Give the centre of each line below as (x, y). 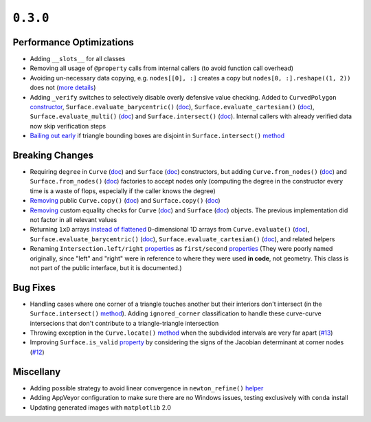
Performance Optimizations (73, 42)
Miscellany (37, 371)
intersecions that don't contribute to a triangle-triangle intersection (124, 323)
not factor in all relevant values (74, 220)
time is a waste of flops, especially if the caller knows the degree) (123, 191)
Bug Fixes (34, 288)
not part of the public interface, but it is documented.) (106, 268)
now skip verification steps (68, 126)
